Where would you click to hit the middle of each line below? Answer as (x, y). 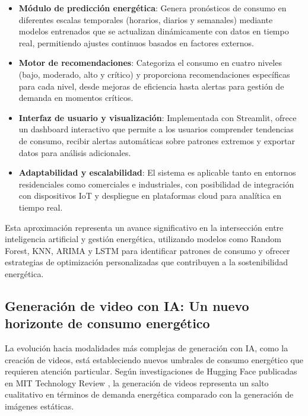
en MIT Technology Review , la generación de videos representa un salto (137, 382)
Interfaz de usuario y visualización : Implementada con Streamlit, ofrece (158, 117)
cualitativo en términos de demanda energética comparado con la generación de (149, 394)
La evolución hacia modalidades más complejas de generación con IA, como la (147, 348)
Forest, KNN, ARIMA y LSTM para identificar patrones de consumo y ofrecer (147, 250)
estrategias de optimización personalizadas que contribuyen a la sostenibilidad (146, 262)
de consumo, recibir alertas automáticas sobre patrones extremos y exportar (157, 140)
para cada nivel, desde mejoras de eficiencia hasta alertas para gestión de (151, 86)
